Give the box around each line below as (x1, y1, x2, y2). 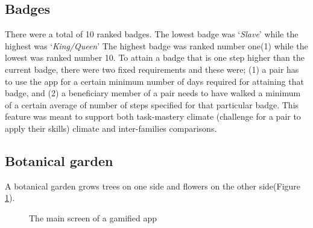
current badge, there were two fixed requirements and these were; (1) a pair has (5, 63, 299, 75)
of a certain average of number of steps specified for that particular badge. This (5, 98, 299, 111)
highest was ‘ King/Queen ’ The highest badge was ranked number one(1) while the (5, 39, 308, 52)
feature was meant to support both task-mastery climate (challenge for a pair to (5, 110, 301, 123)
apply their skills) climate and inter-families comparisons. (5, 122, 217, 134)
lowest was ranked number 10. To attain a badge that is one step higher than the (5, 51, 305, 64)
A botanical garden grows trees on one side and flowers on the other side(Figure (5, 179, 301, 192)
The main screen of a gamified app (29, 211, 157, 224)
